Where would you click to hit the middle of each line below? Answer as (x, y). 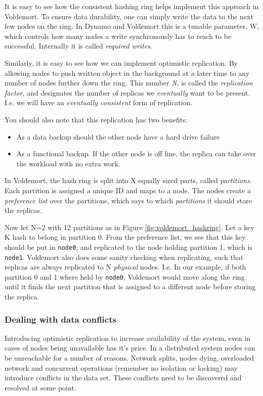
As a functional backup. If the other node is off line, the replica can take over (136, 153)
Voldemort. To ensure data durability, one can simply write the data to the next (129, 16)
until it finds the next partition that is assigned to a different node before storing (130, 287)
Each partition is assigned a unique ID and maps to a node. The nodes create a (128, 190)
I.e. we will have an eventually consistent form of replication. (99, 102)
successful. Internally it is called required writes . (78, 46)
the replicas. (24, 210)
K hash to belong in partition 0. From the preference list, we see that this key (125, 237)
